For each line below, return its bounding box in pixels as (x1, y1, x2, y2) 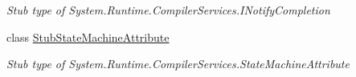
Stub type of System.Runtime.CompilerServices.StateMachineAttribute (6, 55, 350, 72)
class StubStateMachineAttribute (6, 28, 170, 45)
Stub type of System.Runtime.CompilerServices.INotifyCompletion (6, 2, 330, 18)
